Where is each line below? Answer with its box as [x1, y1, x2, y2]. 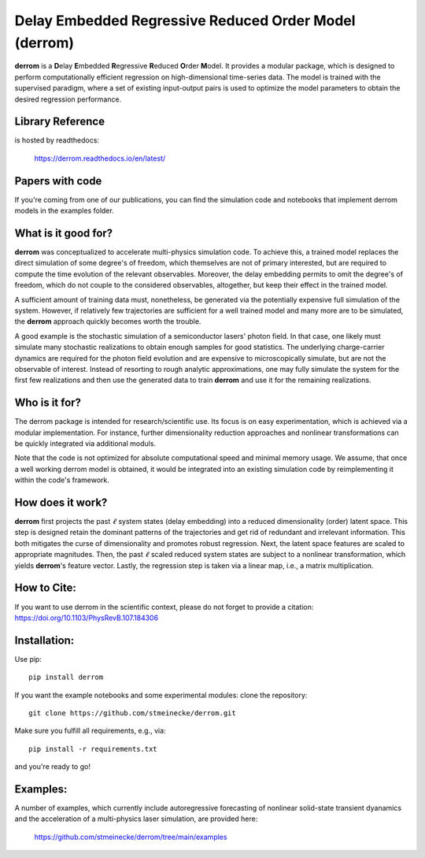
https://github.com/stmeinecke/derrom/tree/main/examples [34, 832, 227, 841]
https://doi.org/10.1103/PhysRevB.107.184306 [14, 613, 159, 622]
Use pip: [14, 654, 42, 663]
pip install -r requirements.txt [28, 745, 157, 753]
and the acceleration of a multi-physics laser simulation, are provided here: [14, 814, 258, 823]
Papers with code [14, 174, 102, 188]
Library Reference [14, 115, 105, 128]
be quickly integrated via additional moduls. [14, 439, 157, 448]
